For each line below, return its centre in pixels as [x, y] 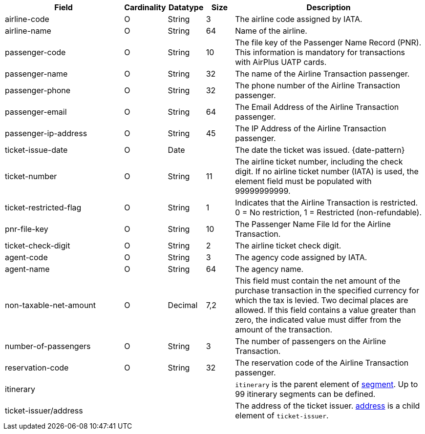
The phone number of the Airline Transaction [318, 85]
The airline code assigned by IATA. [299, 19]
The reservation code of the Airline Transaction [322, 363]
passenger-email [36, 112]
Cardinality [145, 7]
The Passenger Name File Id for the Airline [313, 224]
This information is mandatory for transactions [320, 52]
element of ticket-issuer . [282, 415]
